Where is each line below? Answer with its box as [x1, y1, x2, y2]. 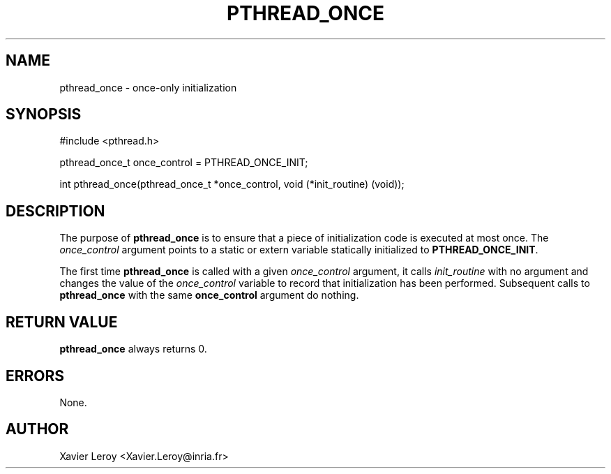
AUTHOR [6, 420, 69, 438]
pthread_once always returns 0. [59, 343, 207, 355]
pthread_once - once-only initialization [59, 81, 237, 94]
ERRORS [6, 366, 65, 385]
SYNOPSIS [6, 105, 82, 124]
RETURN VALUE [6, 313, 118, 331]
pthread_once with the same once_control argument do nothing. [59, 289, 359, 302]
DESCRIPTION [6, 202, 105, 220]
